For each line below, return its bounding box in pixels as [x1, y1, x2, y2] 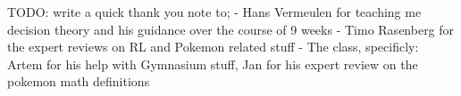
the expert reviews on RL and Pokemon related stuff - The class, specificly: [7, 37, 419, 56]
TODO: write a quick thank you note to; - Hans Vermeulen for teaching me [7, 3, 422, 20]
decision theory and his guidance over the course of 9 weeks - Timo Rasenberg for [7, 20, 455, 38]
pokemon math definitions [7, 72, 150, 91]
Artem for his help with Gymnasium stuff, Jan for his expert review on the [7, 54, 418, 73]
